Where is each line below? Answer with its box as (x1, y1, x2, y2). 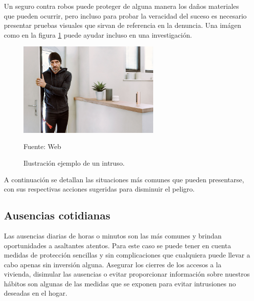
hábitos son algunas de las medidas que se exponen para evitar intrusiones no (4, 278, 236, 288)
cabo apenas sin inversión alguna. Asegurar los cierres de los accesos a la (4, 259, 222, 269)
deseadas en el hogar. (4, 288, 68, 298)
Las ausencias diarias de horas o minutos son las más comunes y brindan (4, 230, 222, 240)
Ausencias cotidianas (4, 208, 111, 223)
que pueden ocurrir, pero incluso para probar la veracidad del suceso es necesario (4, 10, 247, 21)
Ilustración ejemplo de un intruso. (23, 157, 125, 168)
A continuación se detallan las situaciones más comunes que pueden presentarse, (4, 174, 244, 184)
